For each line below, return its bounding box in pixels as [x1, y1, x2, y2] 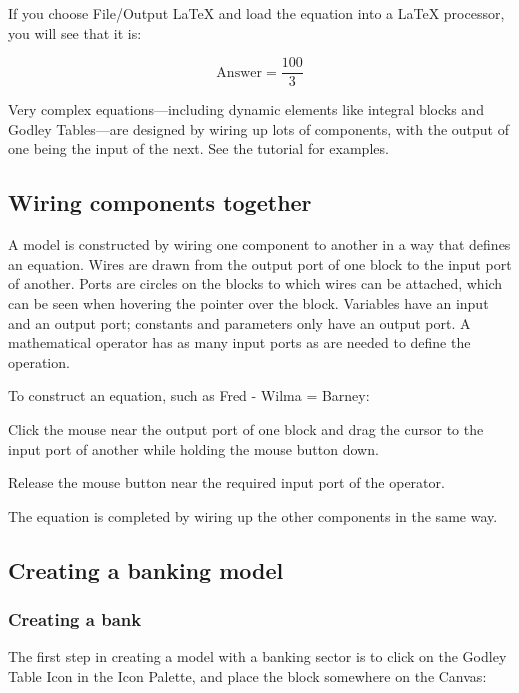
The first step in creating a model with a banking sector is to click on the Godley [8, 646, 507, 667]
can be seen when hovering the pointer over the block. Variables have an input [8, 293, 489, 314]
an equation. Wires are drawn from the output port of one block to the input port [8, 253, 512, 274]
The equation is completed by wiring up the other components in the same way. [8, 505, 498, 526]
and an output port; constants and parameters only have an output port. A [8, 312, 471, 333]
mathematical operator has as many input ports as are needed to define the [8, 332, 471, 353]
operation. [8, 351, 70, 372]
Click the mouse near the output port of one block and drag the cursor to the [8, 418, 484, 439]
